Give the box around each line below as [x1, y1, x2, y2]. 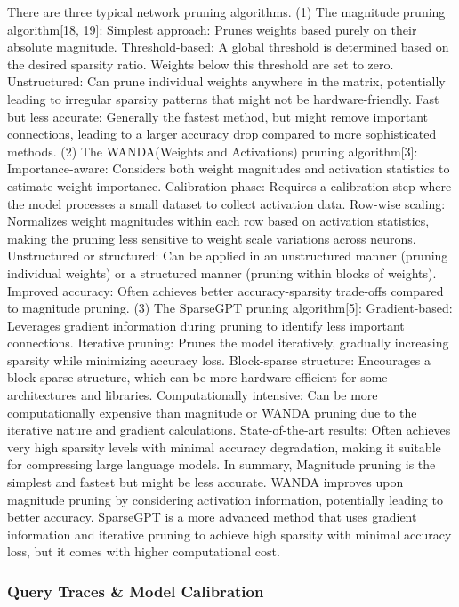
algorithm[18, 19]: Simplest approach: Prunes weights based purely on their [7, 20, 417, 38]
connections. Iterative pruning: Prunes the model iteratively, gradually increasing [7, 333, 449, 352]
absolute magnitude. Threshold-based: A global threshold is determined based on [7, 37, 449, 56]
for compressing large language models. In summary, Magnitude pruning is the [7, 455, 436, 474]
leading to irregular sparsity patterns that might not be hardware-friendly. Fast [7, 89, 439, 108]
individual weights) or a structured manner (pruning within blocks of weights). [7, 263, 437, 282]
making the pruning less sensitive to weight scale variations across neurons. [7, 228, 416, 247]
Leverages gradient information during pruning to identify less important [7, 315, 405, 334]
